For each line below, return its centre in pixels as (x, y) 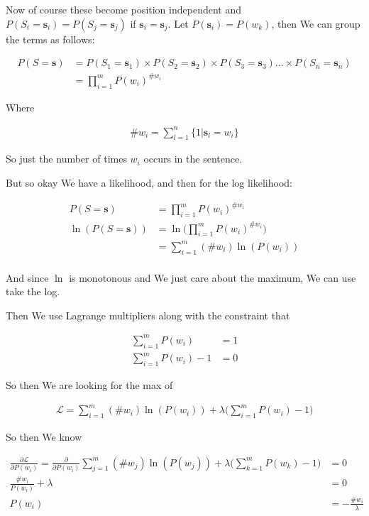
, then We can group (316, 23)
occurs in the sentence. (193, 159)
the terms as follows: (50, 39)
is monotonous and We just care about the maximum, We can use (213, 277)
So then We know (44, 437)
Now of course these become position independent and (123, 9)
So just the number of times (66, 159)
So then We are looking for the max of (89, 385)
